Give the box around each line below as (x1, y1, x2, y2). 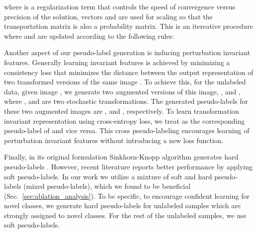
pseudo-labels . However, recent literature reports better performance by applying (4, 161, 253, 171)
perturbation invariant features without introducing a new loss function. (4, 135, 224, 145)
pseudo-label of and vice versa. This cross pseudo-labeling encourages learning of (4, 125, 250, 136)
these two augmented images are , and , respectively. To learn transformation (4, 105, 239, 116)
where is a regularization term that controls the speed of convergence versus (4, 1, 235, 11)
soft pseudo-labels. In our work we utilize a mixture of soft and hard (4, 171, 212, 181)
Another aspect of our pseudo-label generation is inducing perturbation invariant (4, 47, 251, 58)
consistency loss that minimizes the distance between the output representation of (4, 67, 254, 77)
